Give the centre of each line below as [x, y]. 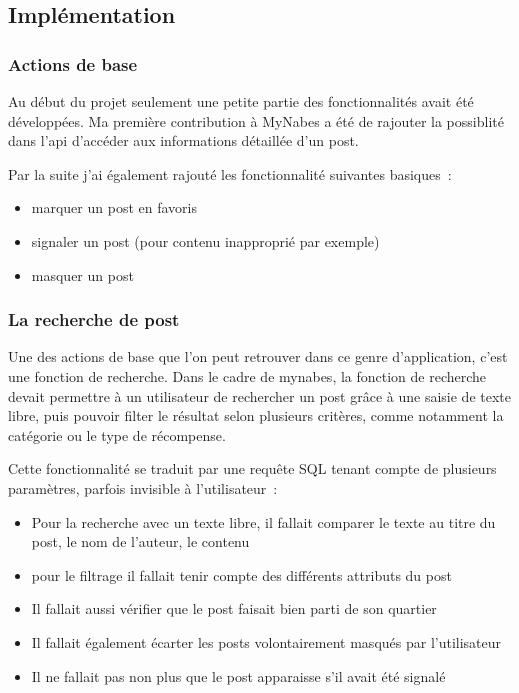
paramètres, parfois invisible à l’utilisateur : [143, 487]
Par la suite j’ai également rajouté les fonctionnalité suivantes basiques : [230, 173]
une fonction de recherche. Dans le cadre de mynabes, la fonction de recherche [247, 375]
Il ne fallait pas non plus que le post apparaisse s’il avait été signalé [238, 675]
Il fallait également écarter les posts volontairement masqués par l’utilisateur [266, 641]
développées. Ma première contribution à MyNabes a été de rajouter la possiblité [256, 120]
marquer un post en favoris [114, 207]
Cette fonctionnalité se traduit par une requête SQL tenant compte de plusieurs [252, 468]
